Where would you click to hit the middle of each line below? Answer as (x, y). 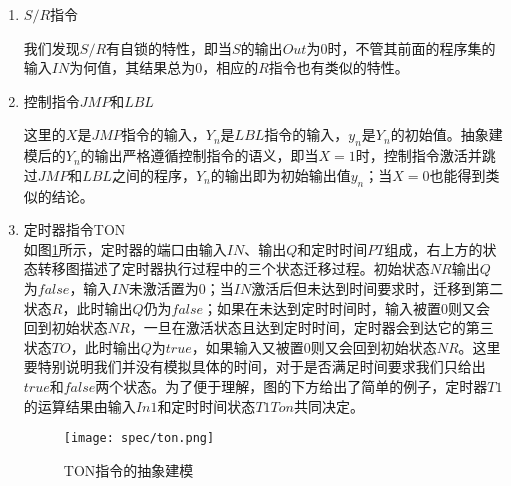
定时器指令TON (74, 229)
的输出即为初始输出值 (280, 174)
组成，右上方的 (433, 248)
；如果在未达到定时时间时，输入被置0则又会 (347, 307)
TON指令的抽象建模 (128, 469)
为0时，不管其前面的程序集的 (401, 47)
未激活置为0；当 (181, 287)
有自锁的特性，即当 (169, 47)
